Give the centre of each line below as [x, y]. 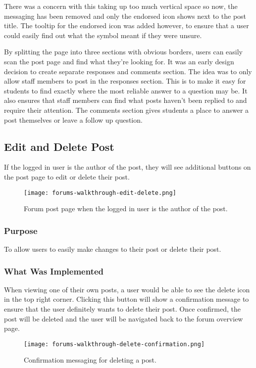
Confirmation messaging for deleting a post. [90, 360]
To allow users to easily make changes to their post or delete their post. [113, 249]
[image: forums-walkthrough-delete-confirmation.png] [114, 344]
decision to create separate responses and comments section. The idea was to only [128, 71]
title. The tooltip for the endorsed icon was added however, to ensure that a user [127, 25]
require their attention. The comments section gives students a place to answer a [127, 110]
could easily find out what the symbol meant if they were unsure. [103, 35]
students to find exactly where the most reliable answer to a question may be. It [126, 90]
